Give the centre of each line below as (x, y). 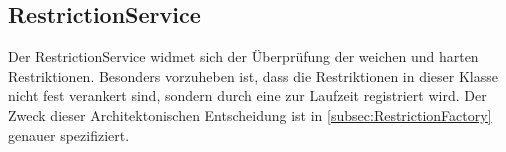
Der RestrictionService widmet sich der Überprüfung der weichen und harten (243, 56)
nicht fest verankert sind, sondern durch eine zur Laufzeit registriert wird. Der (247, 95)
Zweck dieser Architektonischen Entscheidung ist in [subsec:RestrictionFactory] (250, 114)
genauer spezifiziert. (69, 134)
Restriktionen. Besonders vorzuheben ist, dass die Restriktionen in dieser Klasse (253, 75)
